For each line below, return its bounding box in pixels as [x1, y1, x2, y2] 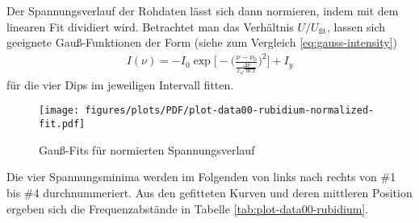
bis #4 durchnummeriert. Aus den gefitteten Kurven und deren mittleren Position [6, 184, 413, 200]
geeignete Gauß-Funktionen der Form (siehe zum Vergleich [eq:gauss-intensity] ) [6, 34, 397, 51]
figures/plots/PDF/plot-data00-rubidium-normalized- [85, 105, 375, 117]
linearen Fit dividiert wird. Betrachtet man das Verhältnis [6, 18, 294, 35]
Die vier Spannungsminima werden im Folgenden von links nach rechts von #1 [6, 168, 396, 185]
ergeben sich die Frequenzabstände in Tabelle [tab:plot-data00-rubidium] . [6, 200, 369, 217]
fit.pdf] [39, 118, 86, 130]
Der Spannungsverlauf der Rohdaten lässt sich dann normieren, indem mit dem [6, 2, 399, 19]
